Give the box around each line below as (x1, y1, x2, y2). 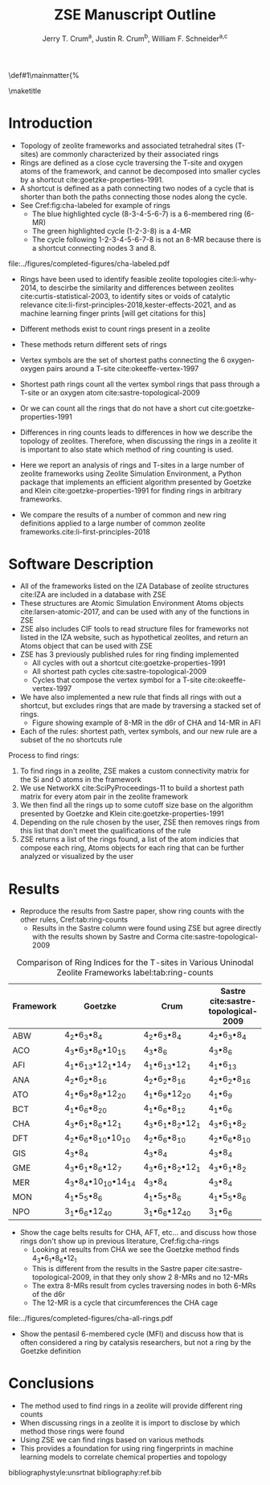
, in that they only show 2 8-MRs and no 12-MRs (89, 1272, 249, 1282)
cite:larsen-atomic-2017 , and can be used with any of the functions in (19, 607, 250, 616)
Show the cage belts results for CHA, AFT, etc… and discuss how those (19, 1227, 257, 1237)
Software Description (8, 554, 154, 573)
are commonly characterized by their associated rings (39, 149, 219, 158)
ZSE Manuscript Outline (53, 6, 217, 24)
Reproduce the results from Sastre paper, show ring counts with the (19, 906, 245, 916)
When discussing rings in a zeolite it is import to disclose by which (19, 1417, 240, 1427)
